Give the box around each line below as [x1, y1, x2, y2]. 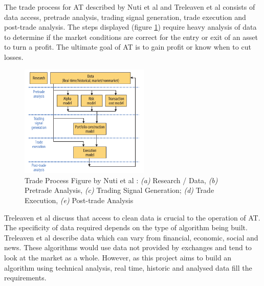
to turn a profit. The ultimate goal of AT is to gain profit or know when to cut [4, 41, 251, 52]
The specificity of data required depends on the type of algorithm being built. [4, 222, 248, 233]
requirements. [4, 272, 47, 283]
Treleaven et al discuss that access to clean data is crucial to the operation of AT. [4, 212, 260, 223]
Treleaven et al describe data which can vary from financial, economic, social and [4, 232, 258, 243]
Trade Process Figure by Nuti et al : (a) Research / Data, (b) [25, 174, 218, 185]
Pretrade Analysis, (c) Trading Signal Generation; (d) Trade [25, 185, 214, 195]
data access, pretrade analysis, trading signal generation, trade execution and [4, 11, 246, 22]
